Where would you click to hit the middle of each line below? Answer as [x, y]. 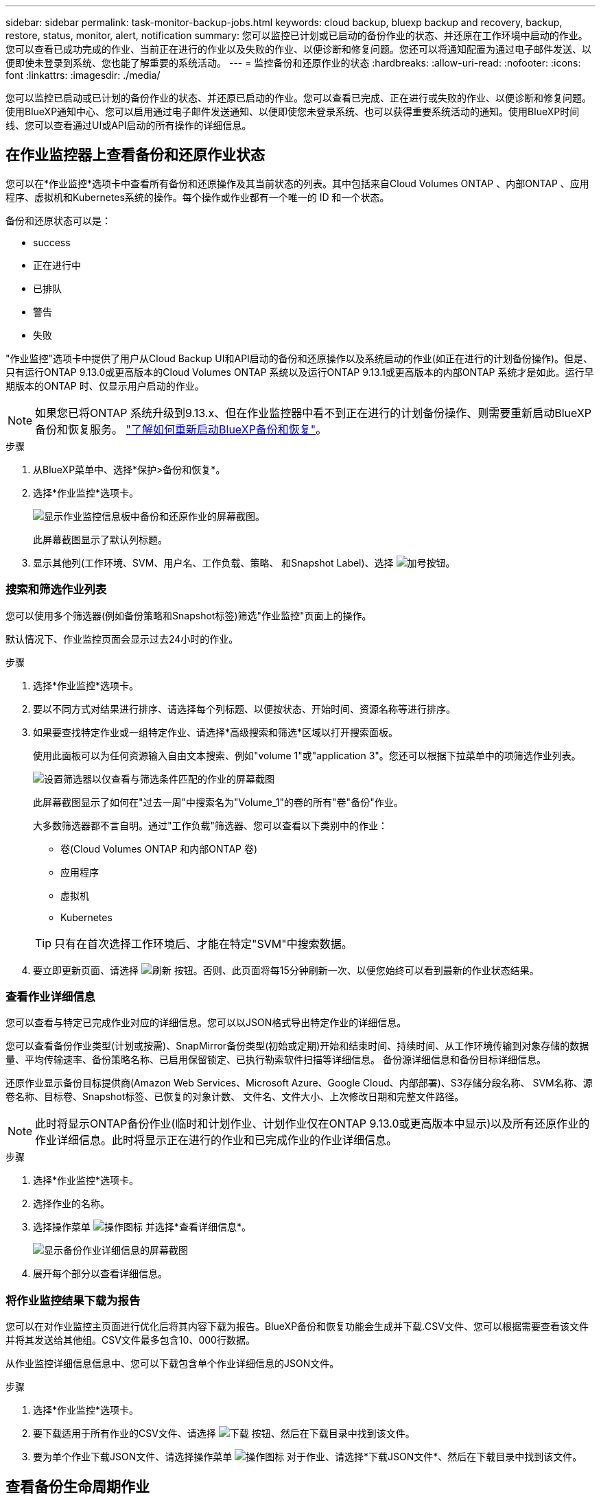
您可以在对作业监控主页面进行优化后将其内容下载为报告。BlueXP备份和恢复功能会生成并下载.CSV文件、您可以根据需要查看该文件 [297, 1327]
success [52, 242]
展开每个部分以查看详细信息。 [100, 1274]
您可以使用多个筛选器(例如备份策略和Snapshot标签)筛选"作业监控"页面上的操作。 [189, 615]
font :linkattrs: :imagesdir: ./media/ [83, 75]
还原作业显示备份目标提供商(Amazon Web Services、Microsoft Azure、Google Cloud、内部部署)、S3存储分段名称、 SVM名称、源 [299, 1083]
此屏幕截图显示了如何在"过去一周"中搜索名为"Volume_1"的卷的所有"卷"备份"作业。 [218, 802]
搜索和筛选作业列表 [56, 590]
